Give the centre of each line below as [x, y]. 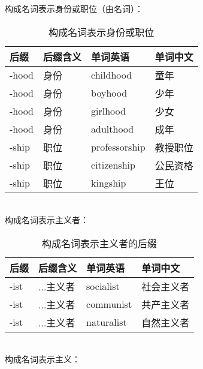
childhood [112, 75]
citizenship [113, 165]
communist [109, 304]
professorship [118, 147]
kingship [109, 183]
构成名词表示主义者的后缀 [100, 243]
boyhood [109, 93]
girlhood [108, 111]
